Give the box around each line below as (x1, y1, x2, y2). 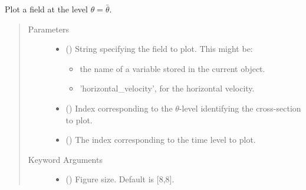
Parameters (28, 22, 69, 35)
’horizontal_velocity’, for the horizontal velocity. (80, 82, 255, 94)
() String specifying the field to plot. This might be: (65, 42, 253, 55)
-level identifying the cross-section (179, 101, 301, 114)
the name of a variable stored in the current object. (80, 62, 265, 74)
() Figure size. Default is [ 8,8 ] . (65, 173, 175, 185)
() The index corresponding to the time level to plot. (65, 133, 256, 146)
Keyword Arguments (28, 153, 103, 165)
